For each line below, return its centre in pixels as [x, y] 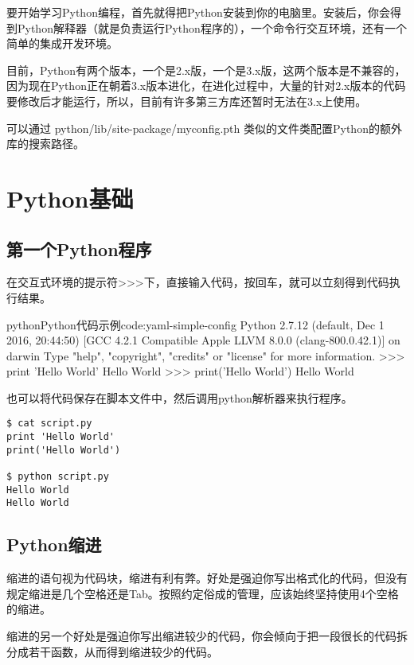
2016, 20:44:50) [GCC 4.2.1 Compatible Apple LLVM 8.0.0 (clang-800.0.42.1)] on [203, 340]
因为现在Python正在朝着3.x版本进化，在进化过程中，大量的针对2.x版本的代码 [206, 86]
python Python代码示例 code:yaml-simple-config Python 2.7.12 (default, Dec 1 [195, 324]
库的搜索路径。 [45, 144]
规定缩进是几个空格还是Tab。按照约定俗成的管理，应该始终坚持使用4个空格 [203, 593]
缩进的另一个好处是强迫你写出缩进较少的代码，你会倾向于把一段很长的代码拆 [207, 636]
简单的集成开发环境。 [62, 43]
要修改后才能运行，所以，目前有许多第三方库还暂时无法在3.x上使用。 [187, 101]
